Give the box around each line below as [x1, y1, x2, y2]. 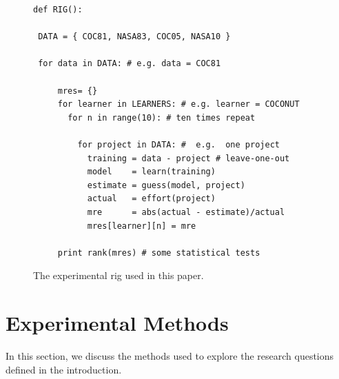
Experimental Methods [6, 309, 229, 337]
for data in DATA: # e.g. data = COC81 [38, 59, 221, 69]
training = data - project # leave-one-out [87, 153, 290, 163]
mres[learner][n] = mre [87, 221, 196, 231]
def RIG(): [33, 5, 83, 14]
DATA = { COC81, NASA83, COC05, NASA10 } [38, 32, 231, 42]
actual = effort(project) [87, 194, 216, 204]
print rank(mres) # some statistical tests [57, 247, 260, 258]
